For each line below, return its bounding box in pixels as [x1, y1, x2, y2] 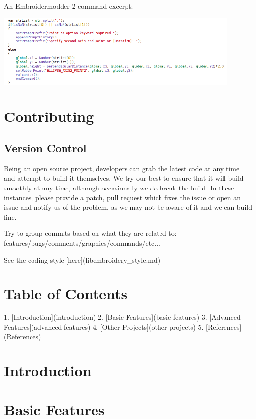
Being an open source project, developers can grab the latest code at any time [4, 163, 240, 173]
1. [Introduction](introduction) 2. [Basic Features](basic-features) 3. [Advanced [4, 312, 241, 322]
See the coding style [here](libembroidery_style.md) [4, 254, 160, 265]
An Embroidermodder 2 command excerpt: [4, 1, 133, 11]
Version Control [4, 140, 87, 155]
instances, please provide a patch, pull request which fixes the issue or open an [4, 192, 241, 202]
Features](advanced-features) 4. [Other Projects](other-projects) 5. [4, 321, 204, 332]
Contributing [4, 106, 94, 126]
